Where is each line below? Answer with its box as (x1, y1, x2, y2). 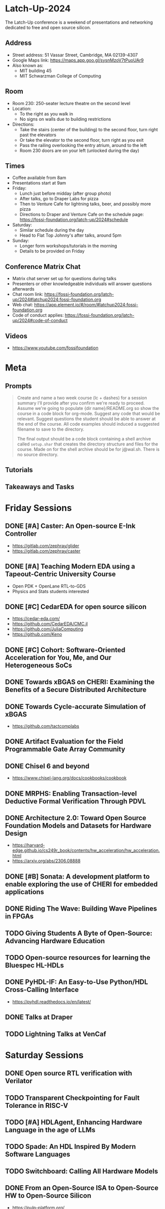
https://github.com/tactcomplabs (12, 723, 80, 729)
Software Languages (5, 1150, 70, 1159)
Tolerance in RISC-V (5, 1101, 68, 1110)
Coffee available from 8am (12, 175, 66, 181)
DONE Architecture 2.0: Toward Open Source (5, 813, 147, 822)
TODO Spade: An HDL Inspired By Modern (5, 1142, 136, 1151)
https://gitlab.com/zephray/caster (12, 548, 81, 554)
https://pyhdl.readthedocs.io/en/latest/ (12, 998, 91, 1004)
